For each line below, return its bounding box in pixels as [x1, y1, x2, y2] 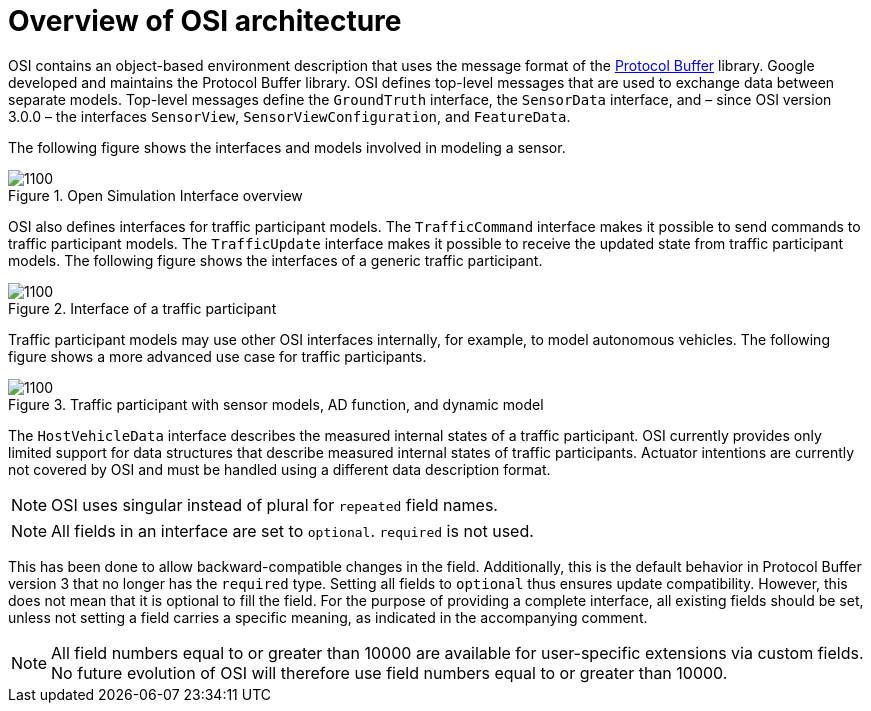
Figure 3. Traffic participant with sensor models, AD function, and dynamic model [8, 395, 544, 413]
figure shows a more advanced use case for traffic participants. [8, 347, 427, 365]
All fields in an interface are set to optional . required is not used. [51, 520, 534, 541]
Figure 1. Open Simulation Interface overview [8, 186, 303, 204]
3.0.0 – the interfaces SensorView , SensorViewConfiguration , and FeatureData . [8, 107, 571, 125]
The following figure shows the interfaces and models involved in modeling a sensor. [8, 138, 566, 156]
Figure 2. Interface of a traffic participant [8, 299, 277, 317]
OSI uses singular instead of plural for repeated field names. [51, 494, 498, 515]
